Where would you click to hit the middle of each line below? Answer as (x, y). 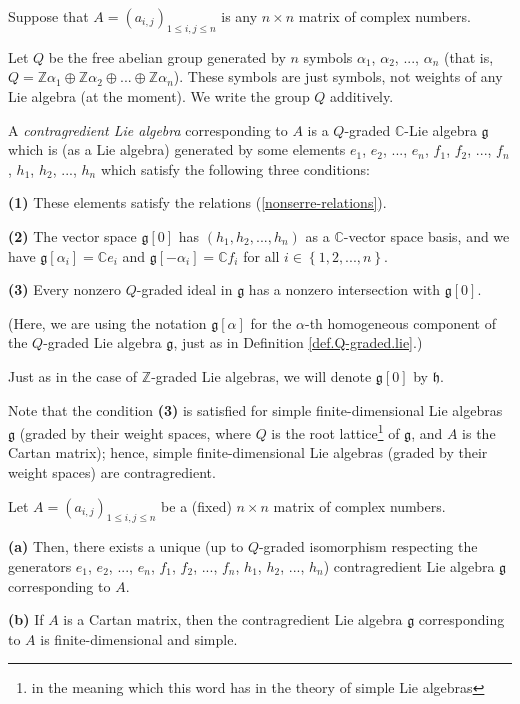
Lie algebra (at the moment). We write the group (159, 95)
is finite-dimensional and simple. (139, 638)
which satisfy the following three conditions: (235, 168)
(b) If (26, 619)
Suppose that (48, 16)
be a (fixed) (196, 505)
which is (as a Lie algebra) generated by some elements (177, 149)
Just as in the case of (73, 375)
